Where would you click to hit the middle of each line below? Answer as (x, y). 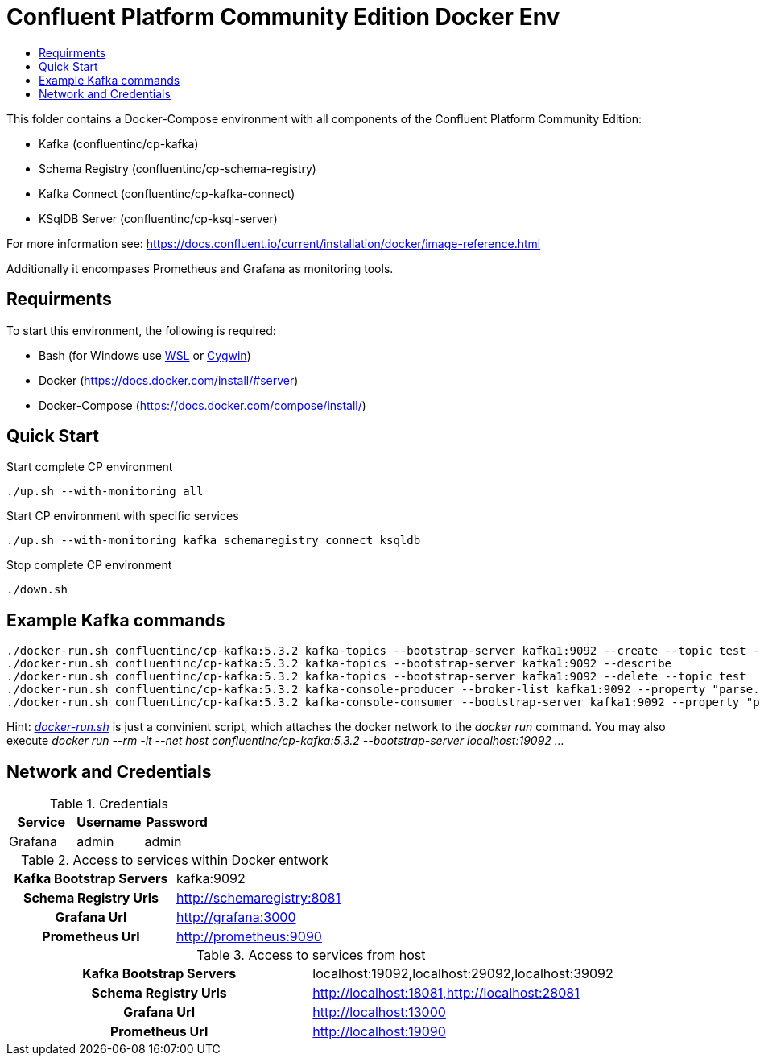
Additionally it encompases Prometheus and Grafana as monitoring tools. (200, 268)
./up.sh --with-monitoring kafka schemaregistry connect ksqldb (214, 541)
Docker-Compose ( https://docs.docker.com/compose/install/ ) (202, 405)
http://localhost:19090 (379, 1032)
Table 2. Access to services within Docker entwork (175, 860)
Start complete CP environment (90, 467)
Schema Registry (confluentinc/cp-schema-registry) (178, 168)
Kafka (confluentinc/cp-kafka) (119, 143)
